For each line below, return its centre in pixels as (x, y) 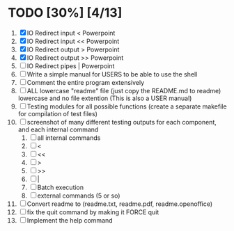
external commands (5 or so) (79, 196)
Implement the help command (70, 220)
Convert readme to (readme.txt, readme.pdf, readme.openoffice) (120, 204)
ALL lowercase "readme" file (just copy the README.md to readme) (124, 90)
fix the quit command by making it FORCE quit (93, 212)
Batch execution (61, 187)
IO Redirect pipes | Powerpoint (71, 66)
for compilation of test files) (58, 113)
